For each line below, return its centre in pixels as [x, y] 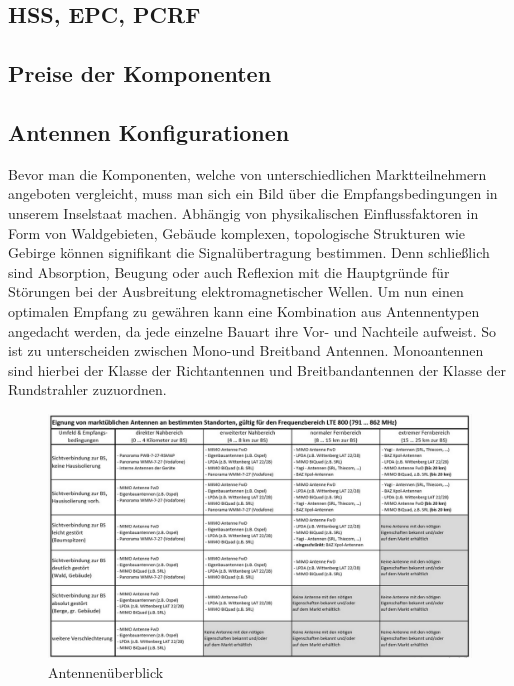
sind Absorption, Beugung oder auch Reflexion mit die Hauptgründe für [229, 271]
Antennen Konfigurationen [149, 131]
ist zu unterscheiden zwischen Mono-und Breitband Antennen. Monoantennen [246, 350]
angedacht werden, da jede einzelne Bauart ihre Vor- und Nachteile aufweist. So [252, 330]
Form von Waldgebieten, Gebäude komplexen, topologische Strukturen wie [237, 232]
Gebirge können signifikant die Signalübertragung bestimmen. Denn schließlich [249, 252]
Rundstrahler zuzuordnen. [87, 389]
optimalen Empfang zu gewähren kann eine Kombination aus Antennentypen [244, 310]
